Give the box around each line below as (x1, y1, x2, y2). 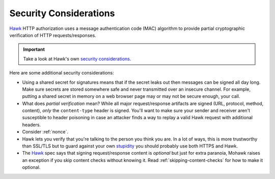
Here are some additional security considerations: (9, 70, 114, 76)
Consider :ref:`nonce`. (22, 129, 69, 135)
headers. (22, 122, 41, 128)
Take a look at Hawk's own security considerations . (23, 56, 131, 62)
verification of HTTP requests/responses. (9, 32, 96, 38)
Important (23, 46, 45, 53)
